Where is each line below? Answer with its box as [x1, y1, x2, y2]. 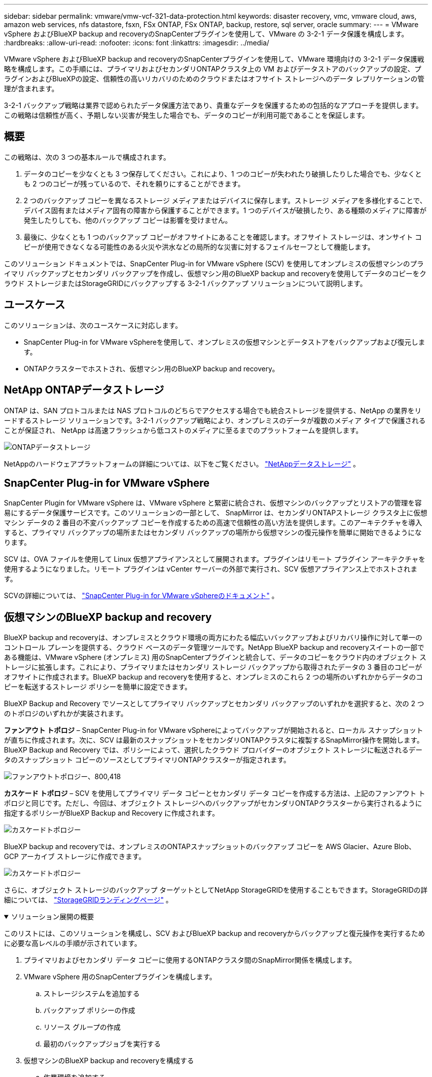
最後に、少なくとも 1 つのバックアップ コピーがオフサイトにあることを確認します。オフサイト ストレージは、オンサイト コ [24, 232, 422, 241]
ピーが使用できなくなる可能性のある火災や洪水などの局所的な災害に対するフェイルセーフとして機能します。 [24, 242, 375, 251]
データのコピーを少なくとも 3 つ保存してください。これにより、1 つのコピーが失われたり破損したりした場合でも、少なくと [24, 169, 422, 178]
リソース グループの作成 [43, 1023, 121, 1032]
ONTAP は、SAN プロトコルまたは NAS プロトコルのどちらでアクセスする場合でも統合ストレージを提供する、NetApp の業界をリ [4, 406, 422, 415]
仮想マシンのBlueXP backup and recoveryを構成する [24, 1056, 194, 1065]
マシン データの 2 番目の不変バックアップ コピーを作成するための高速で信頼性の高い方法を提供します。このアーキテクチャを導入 [4, 518, 422, 527]
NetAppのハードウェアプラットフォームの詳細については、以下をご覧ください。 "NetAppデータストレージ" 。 [4, 459, 360, 468]
